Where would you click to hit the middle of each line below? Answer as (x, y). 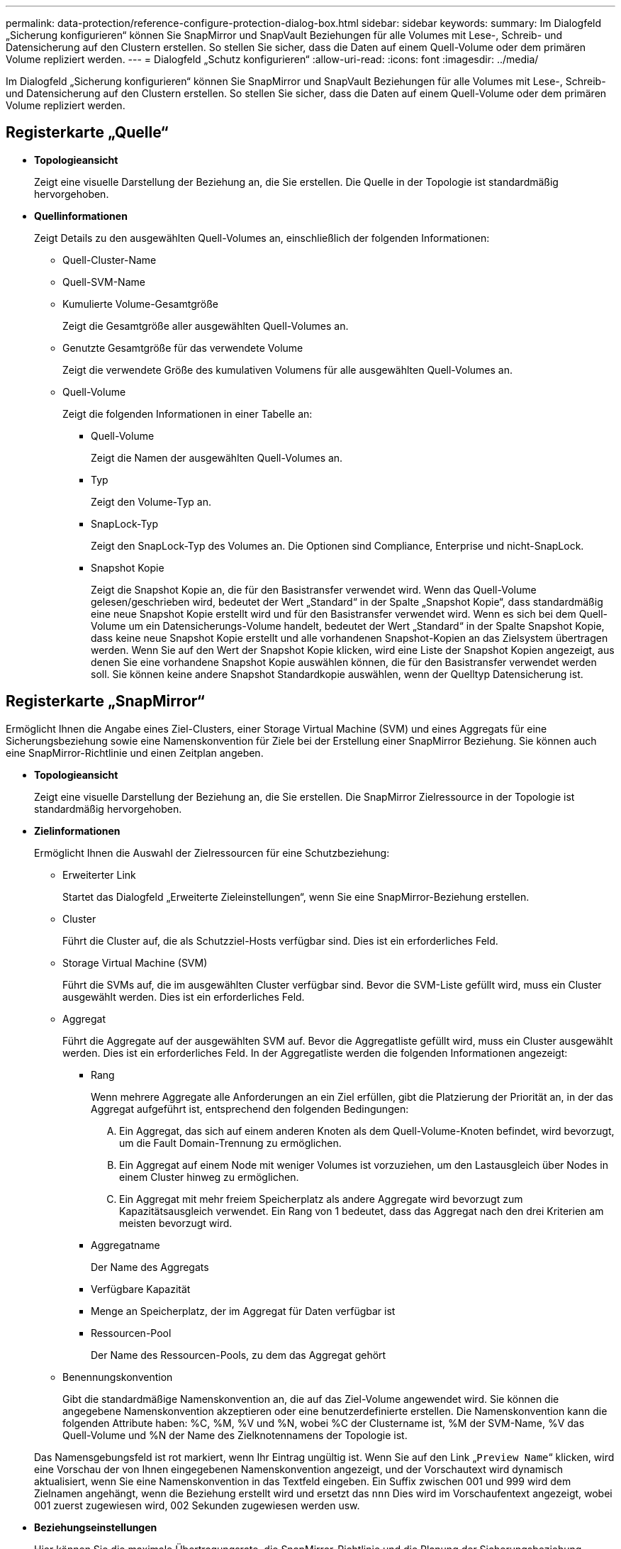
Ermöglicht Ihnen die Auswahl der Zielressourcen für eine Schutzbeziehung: (212, 853)
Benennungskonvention (118, 1377)
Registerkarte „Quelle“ (87, 133)
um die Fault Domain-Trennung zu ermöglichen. (230, 1143)
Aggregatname (125, 1245)
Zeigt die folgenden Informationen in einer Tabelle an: (188, 413)
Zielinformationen (77, 831)
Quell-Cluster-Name (110, 260)
